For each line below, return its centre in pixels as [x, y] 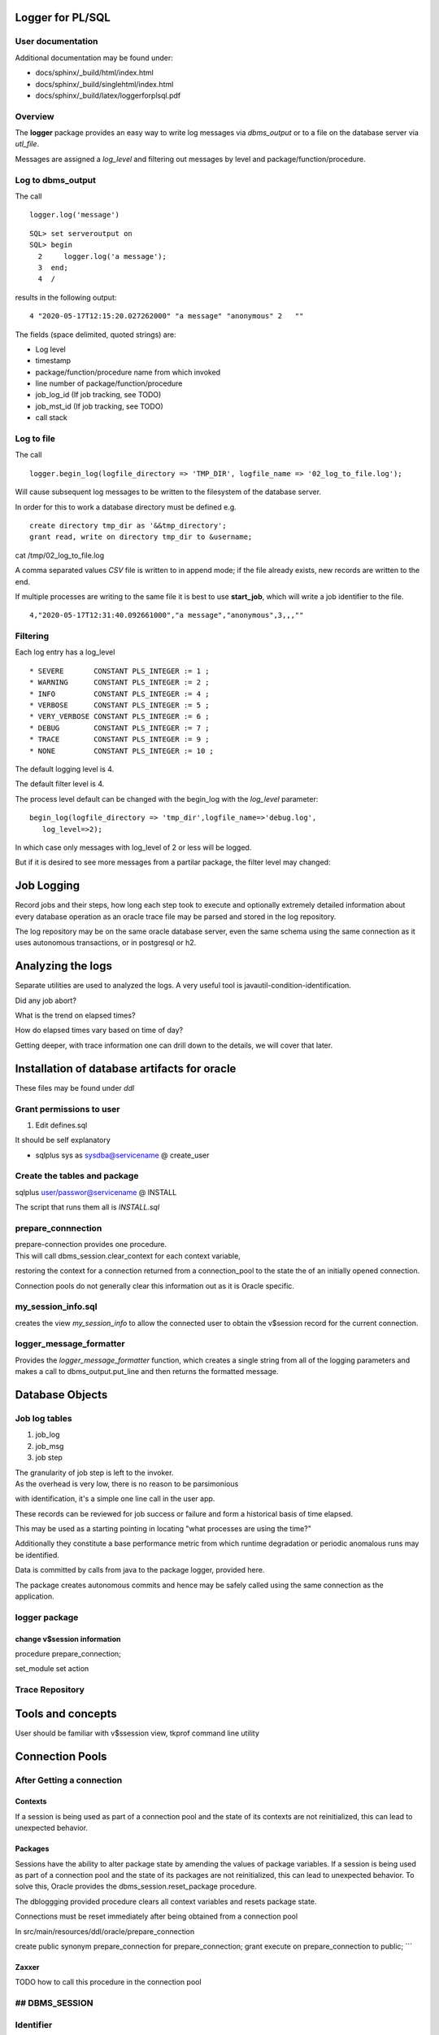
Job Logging [48, 886]
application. [35, 1596]
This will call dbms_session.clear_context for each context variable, [128, 1256]
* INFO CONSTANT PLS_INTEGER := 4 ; [120, 694]
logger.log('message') [75, 215]
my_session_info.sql [56, 1306]
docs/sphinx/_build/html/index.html [94, 72]
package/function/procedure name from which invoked [128, 372]
